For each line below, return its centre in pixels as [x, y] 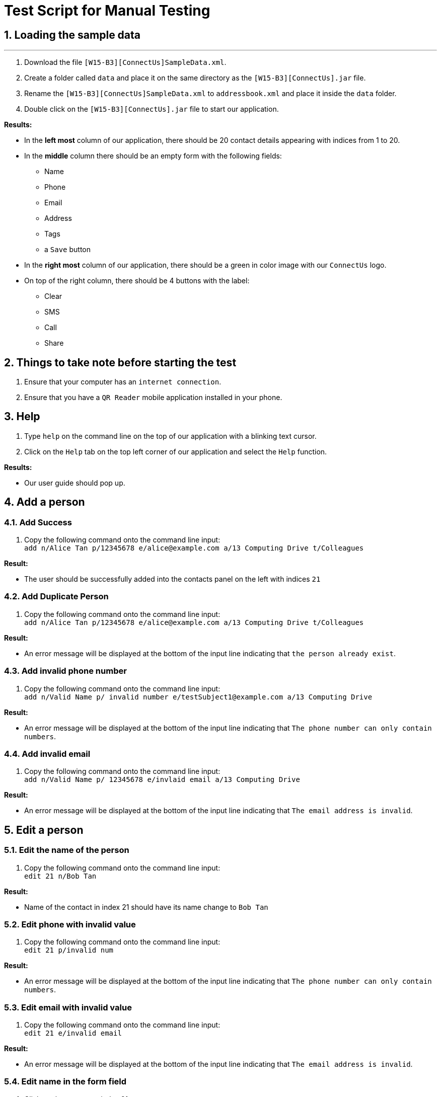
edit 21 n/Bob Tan [60, 876]
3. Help [22, 417]
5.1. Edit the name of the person [67, 850]
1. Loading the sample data [72, 35]
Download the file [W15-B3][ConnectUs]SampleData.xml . [125, 62]
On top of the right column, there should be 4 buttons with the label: [137, 281]
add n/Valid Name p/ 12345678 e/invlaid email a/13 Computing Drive [162, 780]
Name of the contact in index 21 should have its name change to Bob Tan [146, 907]
